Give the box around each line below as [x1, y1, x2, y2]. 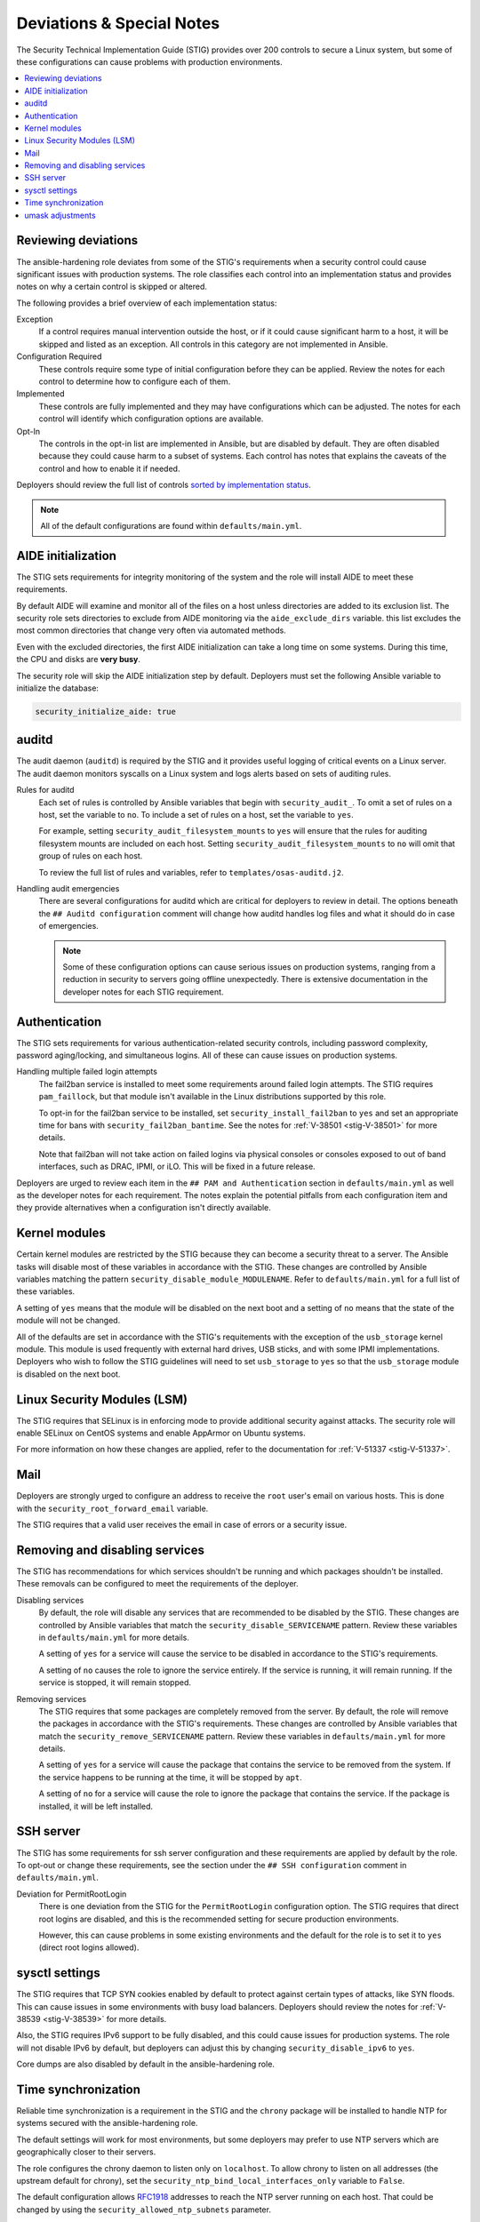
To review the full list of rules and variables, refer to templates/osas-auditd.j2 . [38, 867, 344, 877]
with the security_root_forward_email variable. [16, 1503, 209, 1514]
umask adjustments [24, 210, 97, 220]
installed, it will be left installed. [38, 1801, 154, 1811]
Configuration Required [16, 351, 102, 362]
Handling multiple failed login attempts [16, 1067, 157, 1077]
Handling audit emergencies [16, 883, 120, 893]
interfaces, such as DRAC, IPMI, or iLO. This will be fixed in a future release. [38, 1161, 316, 1172]
